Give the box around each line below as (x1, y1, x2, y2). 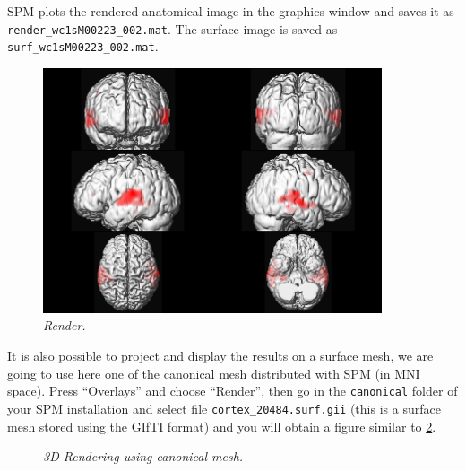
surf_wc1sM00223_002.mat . (7, 37, 159, 56)
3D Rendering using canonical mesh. (43, 447, 244, 466)
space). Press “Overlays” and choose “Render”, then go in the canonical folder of (7, 381, 458, 400)
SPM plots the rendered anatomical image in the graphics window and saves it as (7, 2, 454, 20)
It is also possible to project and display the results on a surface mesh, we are (7, 346, 434, 365)
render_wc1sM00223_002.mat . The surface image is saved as (7, 19, 338, 38)
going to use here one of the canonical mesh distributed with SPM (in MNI (7, 363, 420, 382)
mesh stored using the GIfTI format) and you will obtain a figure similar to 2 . (7, 416, 436, 435)
